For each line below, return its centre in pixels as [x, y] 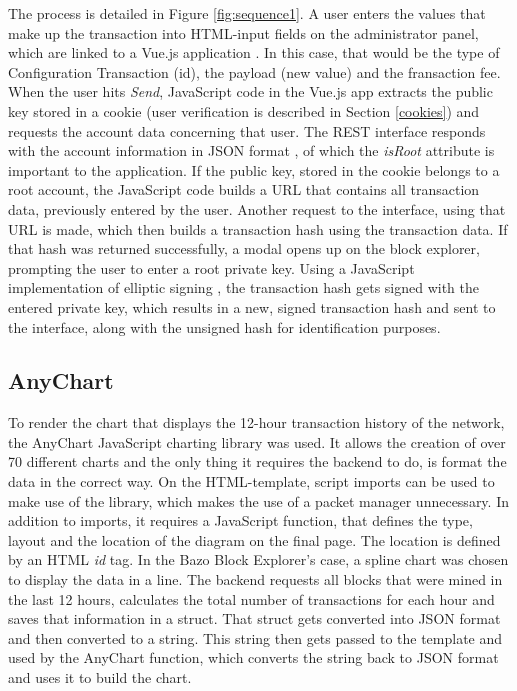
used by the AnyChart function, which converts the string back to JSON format [253, 657]
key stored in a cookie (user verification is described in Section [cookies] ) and [244, 110]
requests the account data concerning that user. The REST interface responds [247, 130]
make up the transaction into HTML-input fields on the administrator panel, [243, 32]
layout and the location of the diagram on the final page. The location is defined [254, 539]
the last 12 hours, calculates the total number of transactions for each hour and [251, 598]
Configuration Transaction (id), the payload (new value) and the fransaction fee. [254, 71]
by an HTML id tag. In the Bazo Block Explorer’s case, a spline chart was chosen [258, 559]
